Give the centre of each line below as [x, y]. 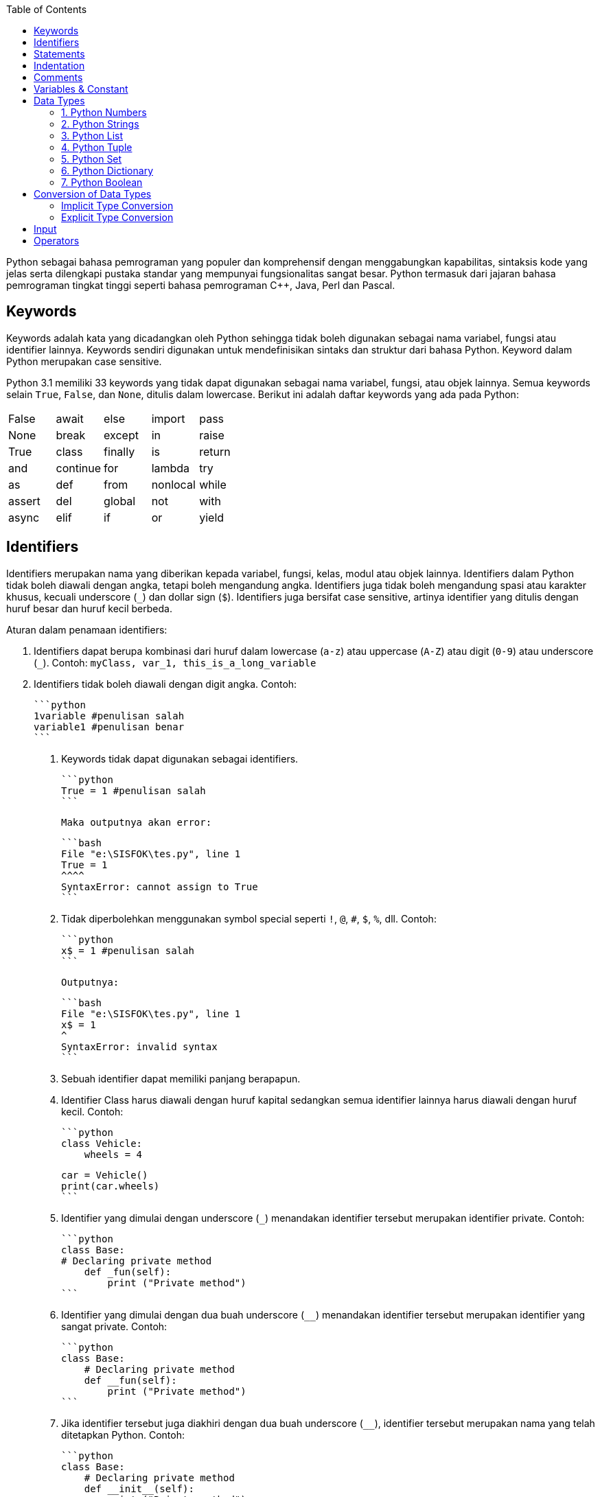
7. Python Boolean [102, 182]
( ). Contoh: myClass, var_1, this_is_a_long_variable [175, 662]
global [120, 501]
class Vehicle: [102, 1143]
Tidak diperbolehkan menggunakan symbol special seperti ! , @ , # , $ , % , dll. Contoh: [249, 918]
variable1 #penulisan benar [109, 727]
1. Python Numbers [104, 112]
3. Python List [92, 136]
